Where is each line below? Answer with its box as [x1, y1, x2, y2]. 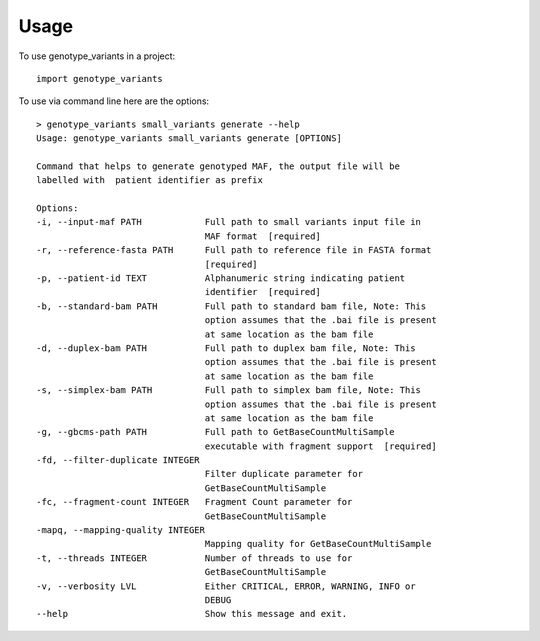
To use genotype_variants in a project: [18, 50, 176, 62]
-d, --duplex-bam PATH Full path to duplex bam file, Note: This [36, 342, 416, 354]
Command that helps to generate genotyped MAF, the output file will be [36, 160, 400, 172]
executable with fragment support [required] [204, 440, 437, 452]
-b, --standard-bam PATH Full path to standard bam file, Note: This [36, 300, 427, 312]
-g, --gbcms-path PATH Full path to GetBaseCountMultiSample [36, 426, 395, 438]
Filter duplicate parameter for [204, 468, 364, 480]
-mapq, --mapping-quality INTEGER [36, 525, 205, 536]
